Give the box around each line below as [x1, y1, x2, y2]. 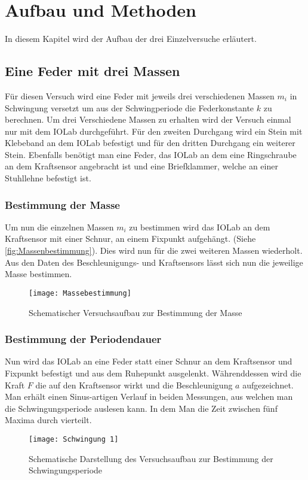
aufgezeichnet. [242, 378, 294, 391]
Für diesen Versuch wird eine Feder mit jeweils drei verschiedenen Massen [5, 89, 275, 102]
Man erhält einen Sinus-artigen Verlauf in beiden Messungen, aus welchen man [5, 390, 293, 403]
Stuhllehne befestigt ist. [5, 172, 91, 184]
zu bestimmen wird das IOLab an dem [129, 220, 270, 233]
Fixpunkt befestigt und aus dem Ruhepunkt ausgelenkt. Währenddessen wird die [5, 366, 301, 379]
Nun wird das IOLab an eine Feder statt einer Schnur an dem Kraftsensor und [5, 355, 292, 367]
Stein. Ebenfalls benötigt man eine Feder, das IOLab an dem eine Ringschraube [5, 148, 297, 160]
